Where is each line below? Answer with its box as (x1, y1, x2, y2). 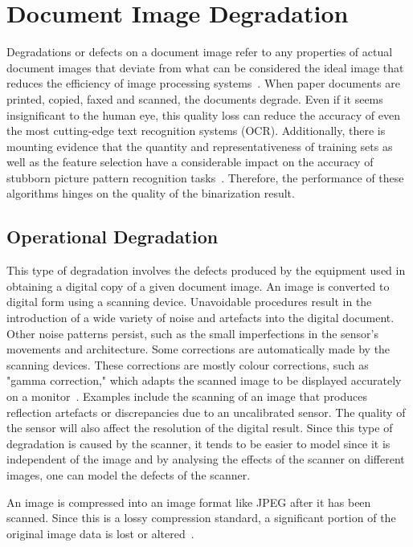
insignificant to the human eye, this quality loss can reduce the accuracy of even (6, 106, 400, 123)
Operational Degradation (6, 224, 219, 249)
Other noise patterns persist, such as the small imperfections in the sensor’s (6, 325, 379, 341)
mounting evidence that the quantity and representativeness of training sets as (6, 137, 393, 154)
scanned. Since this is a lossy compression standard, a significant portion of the (6, 509, 396, 526)
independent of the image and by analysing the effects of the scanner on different (6, 451, 405, 467)
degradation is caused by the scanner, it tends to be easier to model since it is (6, 435, 391, 451)
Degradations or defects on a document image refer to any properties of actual (6, 43, 393, 60)
